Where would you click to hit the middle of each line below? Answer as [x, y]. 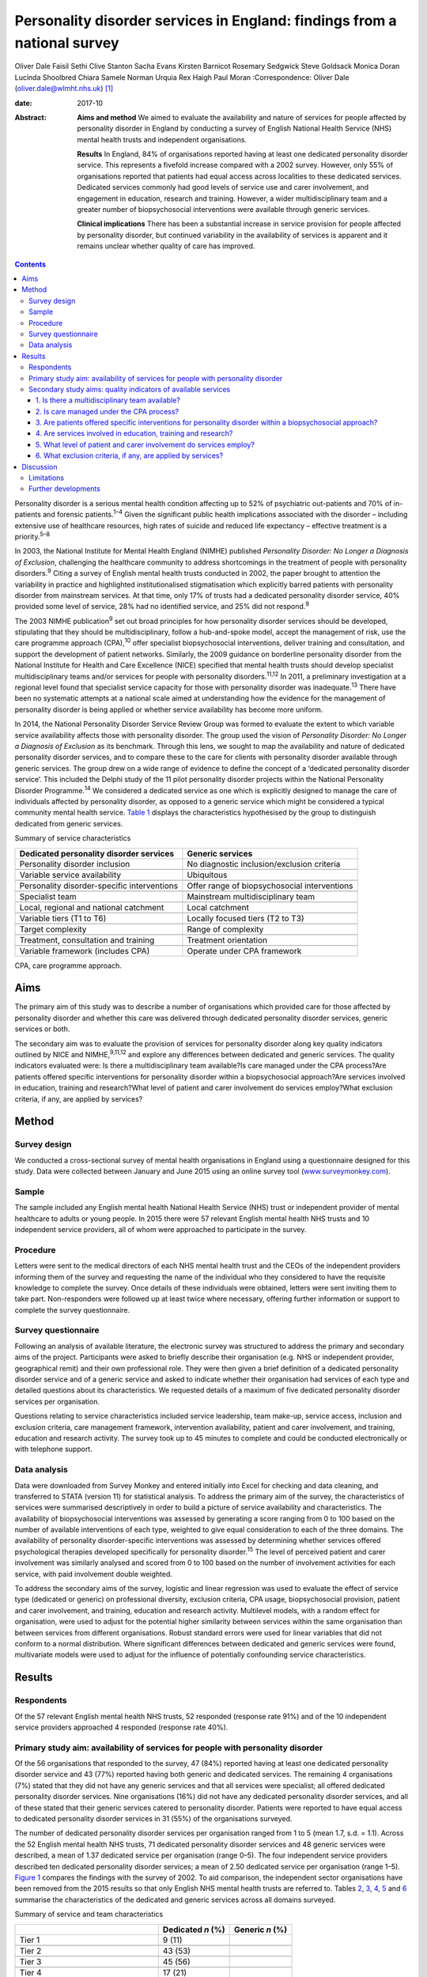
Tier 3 [30, 1961]
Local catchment [218, 907]
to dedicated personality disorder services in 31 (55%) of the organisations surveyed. [153, 1819]
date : [23, 103]
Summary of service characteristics [73, 838]
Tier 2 [30, 1951]
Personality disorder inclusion [75, 864]
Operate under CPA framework [244, 951]
